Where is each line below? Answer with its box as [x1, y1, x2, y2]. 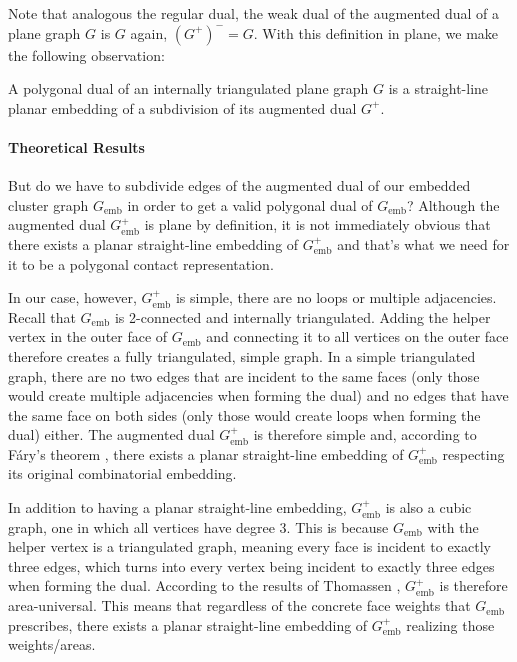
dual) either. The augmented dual [8, 424, 215, 445]
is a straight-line [388, 78, 489, 99]
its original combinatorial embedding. [8, 463, 237, 484]
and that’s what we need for [337, 233, 510, 254]
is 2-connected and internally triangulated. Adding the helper [114, 306, 491, 327]
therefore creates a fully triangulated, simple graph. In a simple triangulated [8, 345, 476, 366]
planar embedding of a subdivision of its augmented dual [8, 97, 357, 118]
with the [427, 516, 479, 537]
